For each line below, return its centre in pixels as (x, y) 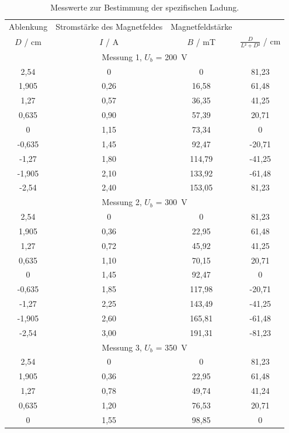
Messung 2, (122, 202)
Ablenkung (28, 26)
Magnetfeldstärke (201, 26)
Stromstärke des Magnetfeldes (109, 26)
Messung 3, (122, 347)
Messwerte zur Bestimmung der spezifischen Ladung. (145, 7)
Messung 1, (122, 56)
